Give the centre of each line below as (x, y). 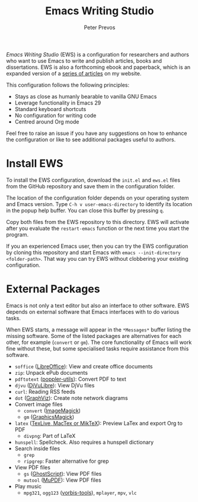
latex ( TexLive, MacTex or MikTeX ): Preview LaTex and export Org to (98, 423)
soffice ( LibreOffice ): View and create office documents (84, 366)
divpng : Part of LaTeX (49, 435)
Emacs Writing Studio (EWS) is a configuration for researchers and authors (98, 54)
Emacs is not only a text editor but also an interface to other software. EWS (98, 305)
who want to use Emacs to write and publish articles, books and (84, 61)
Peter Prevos (100, 27)
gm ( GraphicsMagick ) (49, 416)
